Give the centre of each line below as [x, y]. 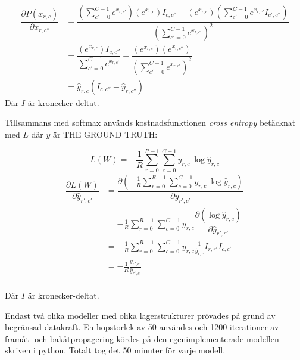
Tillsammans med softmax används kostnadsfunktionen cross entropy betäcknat [150, 122]
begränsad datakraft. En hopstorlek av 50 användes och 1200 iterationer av [142, 327]
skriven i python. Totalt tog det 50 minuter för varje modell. [115, 350]
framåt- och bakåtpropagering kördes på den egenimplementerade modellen [142, 338]
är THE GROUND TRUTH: [105, 134]
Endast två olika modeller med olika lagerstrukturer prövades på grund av [140, 315]
